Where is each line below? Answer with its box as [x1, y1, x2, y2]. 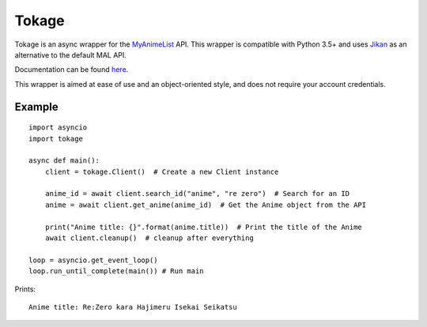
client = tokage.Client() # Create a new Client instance [44, 167, 279, 176]
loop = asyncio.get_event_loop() [28, 255, 158, 265]
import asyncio [28, 123, 88, 132]
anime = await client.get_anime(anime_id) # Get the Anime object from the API [44, 200, 367, 209]
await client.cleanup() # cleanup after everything [44, 234, 255, 242]
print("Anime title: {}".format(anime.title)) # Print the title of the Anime [44, 222, 363, 231]
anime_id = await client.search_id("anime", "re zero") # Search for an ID [44, 190, 350, 198]
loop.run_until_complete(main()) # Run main [28, 267, 205, 276]
